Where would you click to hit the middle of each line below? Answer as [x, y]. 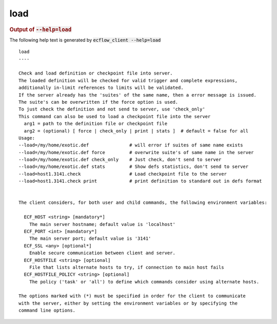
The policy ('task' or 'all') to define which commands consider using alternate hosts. [144, 282]
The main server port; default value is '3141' [90, 239]
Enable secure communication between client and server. [102, 253]
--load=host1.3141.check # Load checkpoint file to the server [123, 174]
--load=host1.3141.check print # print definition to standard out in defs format [140, 181]
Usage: [27, 138]
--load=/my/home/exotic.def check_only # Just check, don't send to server [120, 160]
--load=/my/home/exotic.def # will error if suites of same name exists [131, 145]
